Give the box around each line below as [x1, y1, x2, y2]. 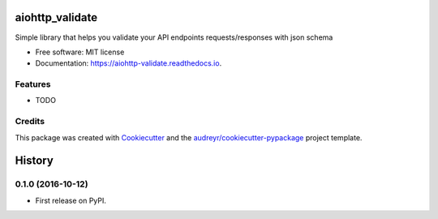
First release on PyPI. [35, 195, 107, 205]
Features [15, 79, 51, 90]
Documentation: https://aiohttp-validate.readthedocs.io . [35, 58, 222, 68]
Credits [15, 116, 45, 127]
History [15, 154, 54, 168]
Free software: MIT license [35, 47, 125, 57]
